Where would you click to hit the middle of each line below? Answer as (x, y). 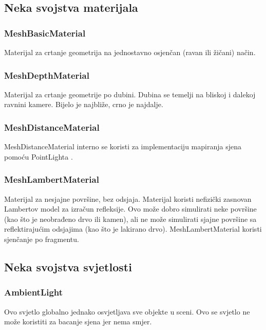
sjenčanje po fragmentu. (42, 239)
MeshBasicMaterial (45, 33)
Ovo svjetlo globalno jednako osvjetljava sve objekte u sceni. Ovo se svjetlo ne (127, 311)
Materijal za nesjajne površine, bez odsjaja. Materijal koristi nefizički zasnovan (128, 198)
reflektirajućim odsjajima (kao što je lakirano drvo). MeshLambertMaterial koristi (133, 229)
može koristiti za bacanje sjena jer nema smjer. (78, 322)
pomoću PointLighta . (39, 156)
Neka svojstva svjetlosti (68, 266)
